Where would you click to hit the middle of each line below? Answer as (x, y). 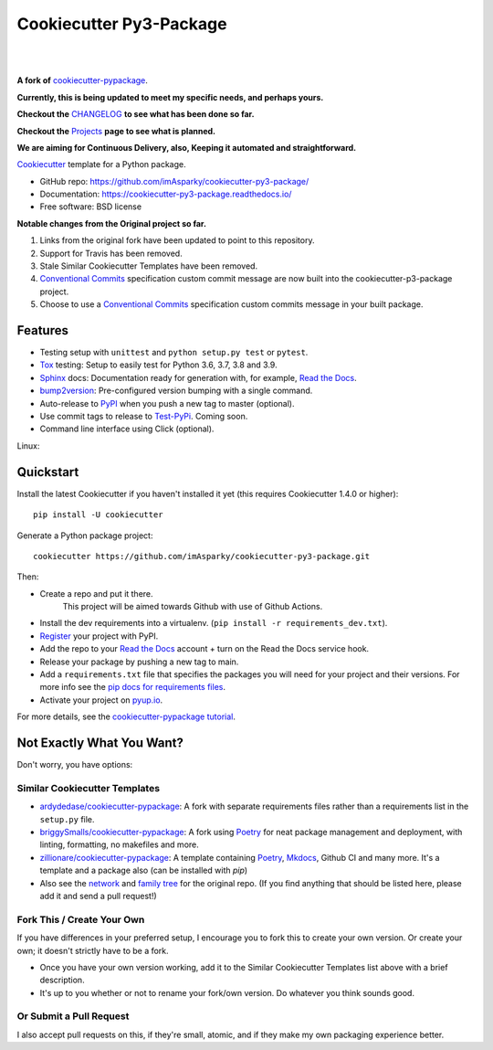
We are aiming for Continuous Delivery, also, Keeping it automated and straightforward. (187, 147)
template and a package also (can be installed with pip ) (144, 870)
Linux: (28, 445)
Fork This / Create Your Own (81, 919)
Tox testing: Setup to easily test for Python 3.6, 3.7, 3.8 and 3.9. (158, 365)
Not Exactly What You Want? (100, 743)
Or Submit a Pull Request (73, 1016)
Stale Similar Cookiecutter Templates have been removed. (149, 266)
